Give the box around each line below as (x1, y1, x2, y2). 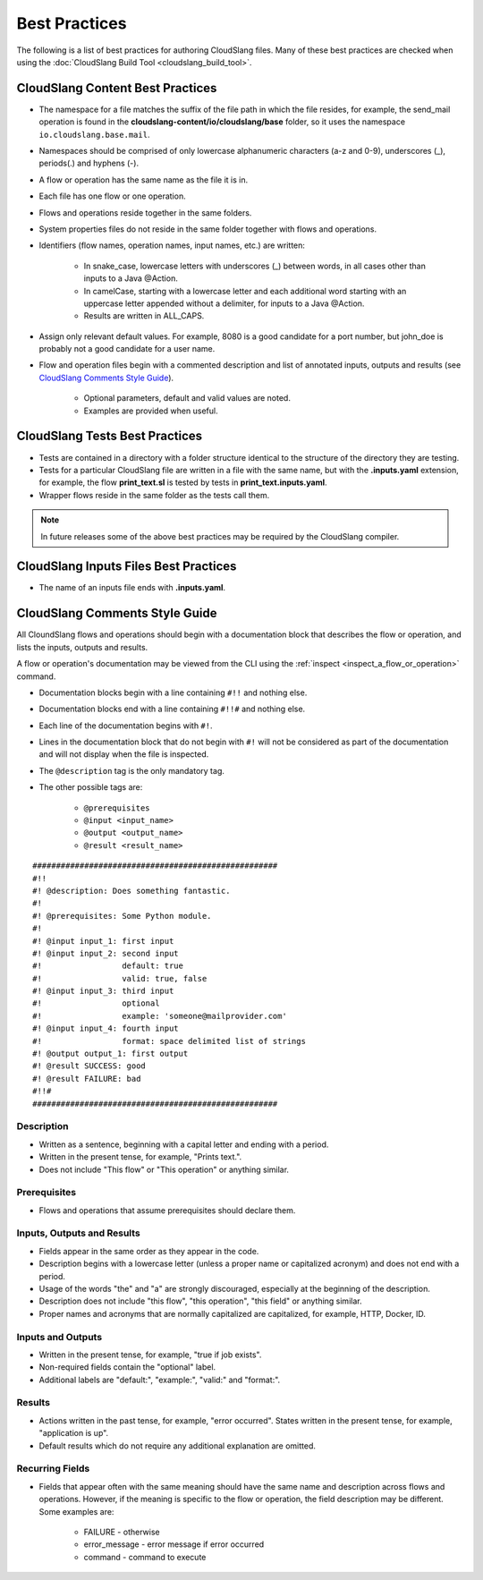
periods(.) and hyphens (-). (38, 157, 139, 169)
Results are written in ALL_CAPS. (83, 310, 205, 321)
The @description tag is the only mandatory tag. (38, 765, 225, 776)
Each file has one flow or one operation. (38, 191, 187, 201)
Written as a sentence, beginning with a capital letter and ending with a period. (38, 1139, 329, 1150)
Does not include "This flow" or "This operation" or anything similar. (38, 1164, 290, 1175)
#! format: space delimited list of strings (32, 1036, 306, 1046)
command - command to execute (83, 1551, 207, 1562)
